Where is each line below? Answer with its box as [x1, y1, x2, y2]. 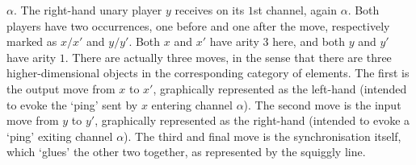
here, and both [272, 33, 346, 50]
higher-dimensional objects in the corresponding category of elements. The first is [6, 64, 410, 81]
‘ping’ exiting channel [6, 127, 113, 144]
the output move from [6, 80, 116, 97]
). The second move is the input [243, 96, 401, 113]
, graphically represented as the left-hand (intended [153, 80, 407, 97]
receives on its [174, 2, 245, 18]
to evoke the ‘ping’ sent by [6, 96, 138, 113]
